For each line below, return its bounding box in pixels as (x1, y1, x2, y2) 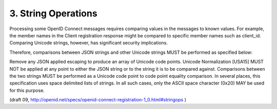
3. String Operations (9, 8, 97, 19)
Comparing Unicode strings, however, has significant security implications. (9, 40, 168, 46)
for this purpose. (9, 87, 45, 93)
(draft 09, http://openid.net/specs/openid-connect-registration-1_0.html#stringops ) (9, 97, 187, 103)
